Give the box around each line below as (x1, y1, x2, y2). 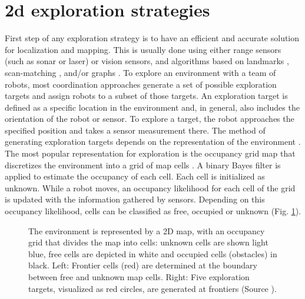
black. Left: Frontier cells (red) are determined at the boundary (28, 259, 257, 271)
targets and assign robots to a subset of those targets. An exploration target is (5, 89, 288, 102)
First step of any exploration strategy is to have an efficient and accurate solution (5, 32, 300, 44)
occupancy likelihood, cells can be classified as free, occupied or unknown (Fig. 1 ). (5, 205, 301, 217)
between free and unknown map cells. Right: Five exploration (28, 271, 250, 283)
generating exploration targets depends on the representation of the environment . (5, 135, 301, 148)
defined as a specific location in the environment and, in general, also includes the (5, 101, 300, 113)
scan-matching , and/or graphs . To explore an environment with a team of (5, 66, 276, 78)
